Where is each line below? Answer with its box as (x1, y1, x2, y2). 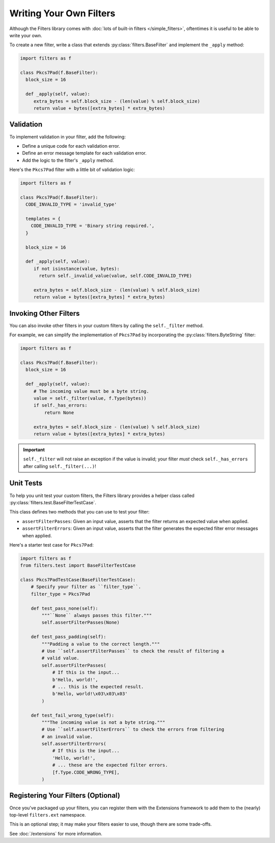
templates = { (25, 216, 61, 222)
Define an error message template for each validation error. (22, 150, 147, 156)
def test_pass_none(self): (31, 605, 99, 611)
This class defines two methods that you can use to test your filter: (9, 509, 150, 515)
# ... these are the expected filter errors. (52, 762, 168, 768)
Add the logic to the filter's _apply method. (22, 157, 114, 163)
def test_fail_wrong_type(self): (31, 712, 115, 718)
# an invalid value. (41, 733, 93, 740)
